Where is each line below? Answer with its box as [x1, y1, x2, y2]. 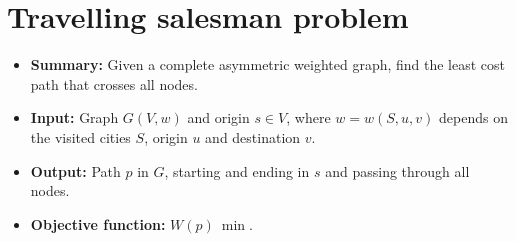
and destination [205, 126, 301, 147]
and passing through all [325, 160, 470, 181]
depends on [438, 107, 508, 128]
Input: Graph [30, 107, 119, 128]
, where [286, 107, 331, 128]
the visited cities [30, 126, 131, 147]
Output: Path [30, 160, 121, 181]
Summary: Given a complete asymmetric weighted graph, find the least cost [30, 54, 506, 75]
